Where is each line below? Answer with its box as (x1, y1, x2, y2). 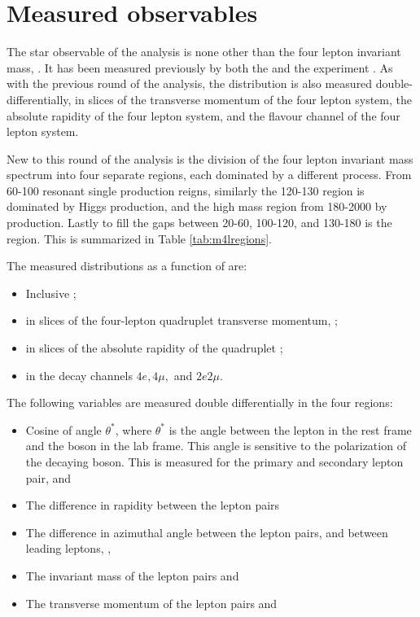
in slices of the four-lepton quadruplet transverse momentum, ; (25, 312, 338, 329)
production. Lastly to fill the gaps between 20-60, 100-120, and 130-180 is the (7, 214, 392, 231)
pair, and (25, 469, 72, 486)
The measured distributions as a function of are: (7, 257, 247, 274)
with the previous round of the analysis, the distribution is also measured (7, 75, 373, 92)
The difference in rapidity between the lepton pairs (25, 497, 280, 514)
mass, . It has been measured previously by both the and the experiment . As (7, 59, 393, 76)
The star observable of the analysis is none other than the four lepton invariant (7, 43, 401, 60)
